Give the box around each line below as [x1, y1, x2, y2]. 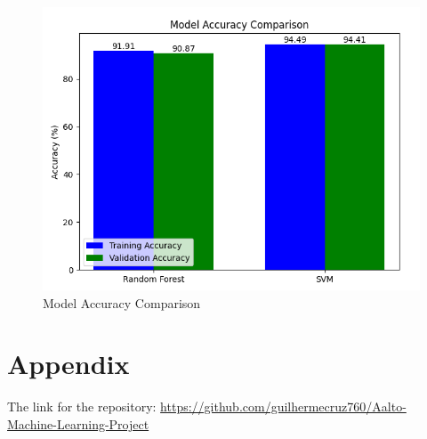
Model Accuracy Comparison [43, 293, 201, 312]
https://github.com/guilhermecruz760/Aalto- [160, 397, 407, 416]
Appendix [7, 346, 130, 382]
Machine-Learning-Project [7, 414, 149, 433]
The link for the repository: [7, 397, 157, 416]
